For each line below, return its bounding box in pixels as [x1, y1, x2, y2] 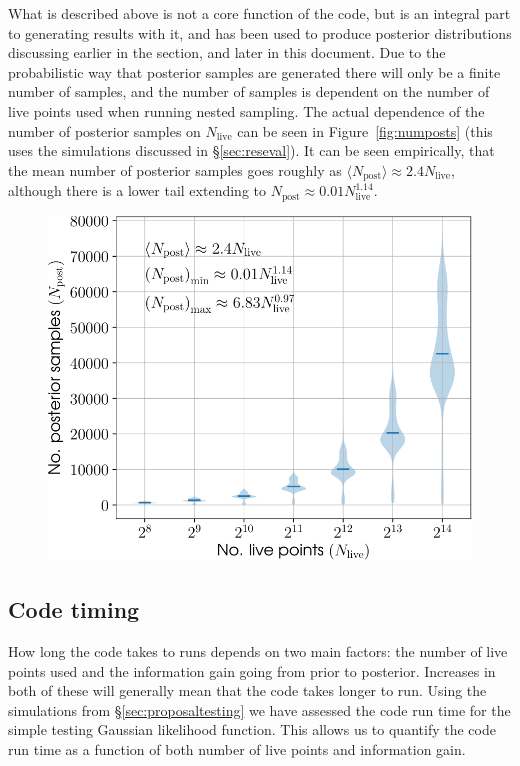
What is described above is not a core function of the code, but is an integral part [8, 3, 511, 23]
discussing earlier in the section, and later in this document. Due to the [8, 42, 446, 63]
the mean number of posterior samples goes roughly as [8, 159, 342, 180]
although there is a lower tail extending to [8, 180, 266, 201]
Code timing [8, 594, 140, 625]
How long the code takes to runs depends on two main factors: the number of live [8, 640, 508, 661]
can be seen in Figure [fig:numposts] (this [237, 120, 493, 141]
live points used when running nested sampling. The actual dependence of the [8, 100, 485, 121]
